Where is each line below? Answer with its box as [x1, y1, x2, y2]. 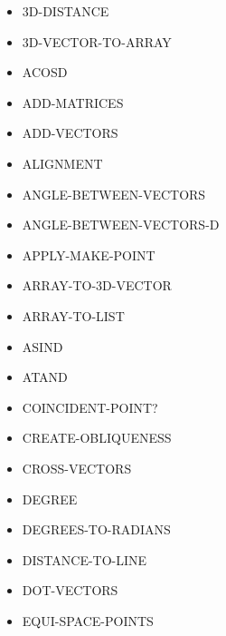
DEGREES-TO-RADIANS [22, 520, 171, 539]
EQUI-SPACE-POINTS [22, 611, 154, 630]
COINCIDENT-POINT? [22, 397, 158, 416]
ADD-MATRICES [22, 93, 124, 112]
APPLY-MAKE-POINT [22, 245, 155, 264]
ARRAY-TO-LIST [22, 306, 125, 325]
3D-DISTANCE [22, 2, 109, 20]
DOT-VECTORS [22, 581, 118, 600]
